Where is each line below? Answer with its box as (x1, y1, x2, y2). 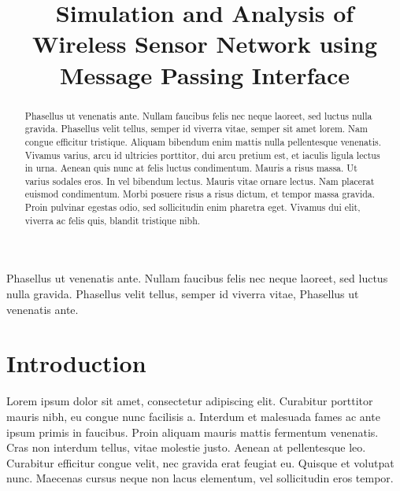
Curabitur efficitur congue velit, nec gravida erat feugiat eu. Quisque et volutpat (6, 454, 394, 471)
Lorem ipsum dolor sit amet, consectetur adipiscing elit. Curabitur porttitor (6, 393, 373, 409)
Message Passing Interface (59, 58, 350, 90)
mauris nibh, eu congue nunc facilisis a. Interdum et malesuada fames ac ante (6, 408, 380, 424)
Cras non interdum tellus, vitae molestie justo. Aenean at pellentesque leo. (6, 439, 366, 456)
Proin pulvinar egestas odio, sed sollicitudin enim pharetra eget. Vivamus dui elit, (24, 201, 361, 214)
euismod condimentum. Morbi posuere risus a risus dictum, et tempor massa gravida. (24, 187, 376, 201)
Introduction (6, 347, 146, 379)
